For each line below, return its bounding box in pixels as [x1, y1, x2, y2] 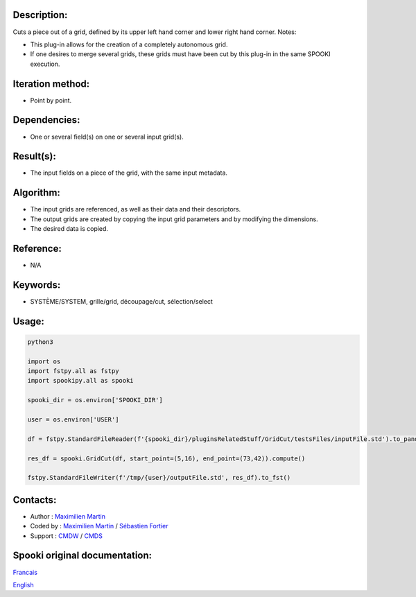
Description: [12, 9, 68, 21]
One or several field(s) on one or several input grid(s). [30, 132, 184, 141]
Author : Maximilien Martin [30, 512, 105, 520]
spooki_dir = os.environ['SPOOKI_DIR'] [27, 396, 163, 404]
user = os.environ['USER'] [27, 416, 119, 424]
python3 [27, 338, 53, 346]
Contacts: [12, 494, 57, 505]
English [12, 580, 34, 589]
